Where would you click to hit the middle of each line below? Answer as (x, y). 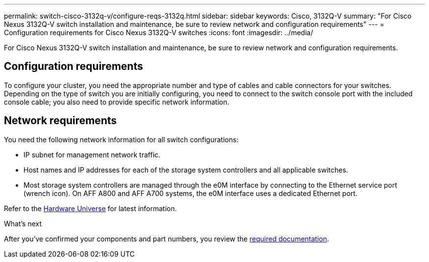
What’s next (23, 223)
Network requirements (60, 121)
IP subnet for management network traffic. (92, 154)
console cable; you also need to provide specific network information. (117, 102)
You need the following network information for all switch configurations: (121, 139)
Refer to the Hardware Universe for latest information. (91, 208)
